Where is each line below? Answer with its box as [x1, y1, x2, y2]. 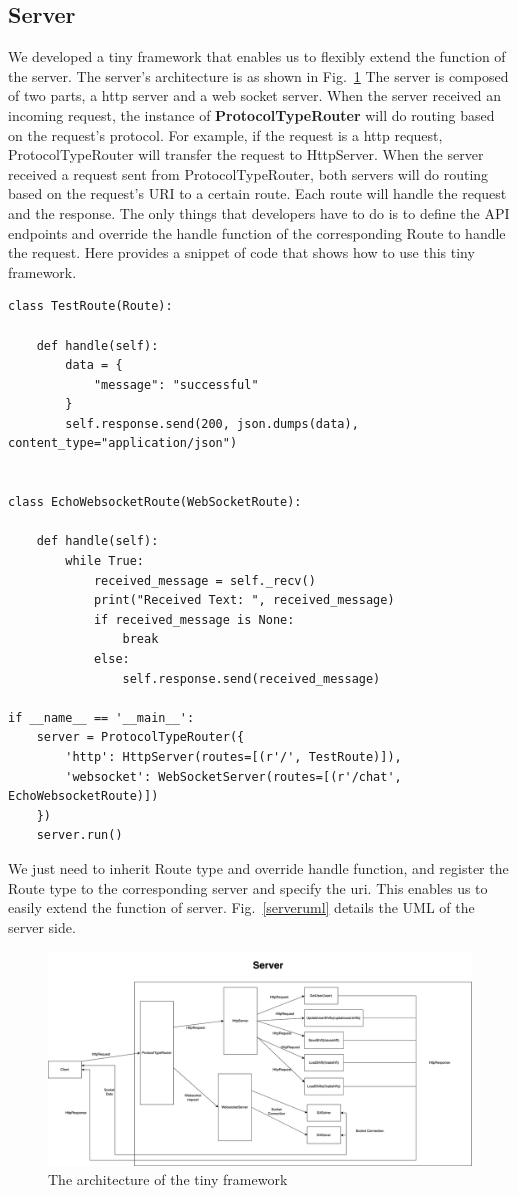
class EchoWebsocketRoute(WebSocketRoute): [8, 495, 302, 510]
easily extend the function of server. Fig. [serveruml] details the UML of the [8, 897, 475, 918]
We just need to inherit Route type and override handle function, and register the [8, 857, 509, 878]
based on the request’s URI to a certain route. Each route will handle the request [8, 183, 507, 204]
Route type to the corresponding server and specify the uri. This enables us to [8, 877, 488, 898]
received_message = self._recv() [93, 573, 316, 588]
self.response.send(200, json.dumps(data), [65, 416, 359, 431]
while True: [65, 554, 145, 569]
